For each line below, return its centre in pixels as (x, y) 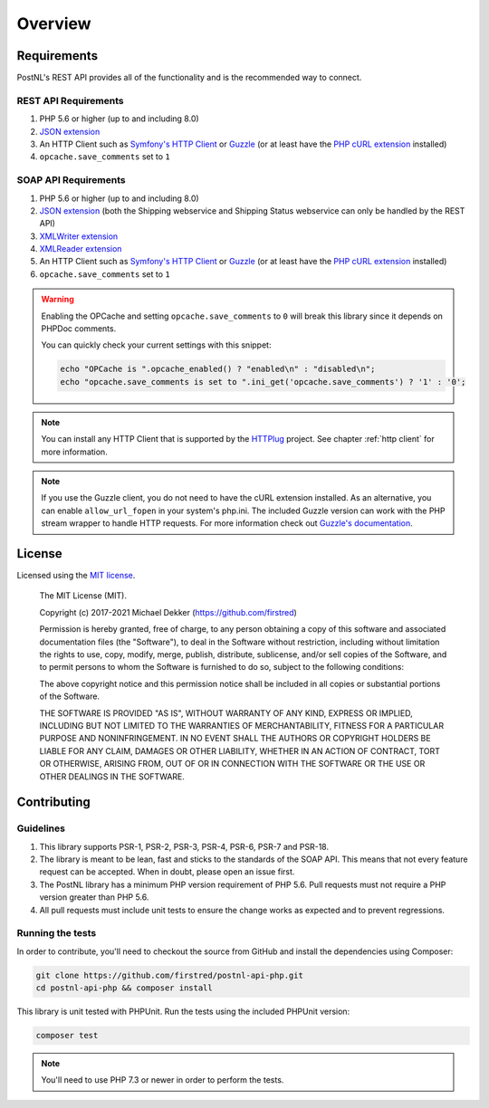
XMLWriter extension (79, 236)
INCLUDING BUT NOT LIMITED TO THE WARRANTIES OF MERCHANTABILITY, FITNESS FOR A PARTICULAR (241, 725)
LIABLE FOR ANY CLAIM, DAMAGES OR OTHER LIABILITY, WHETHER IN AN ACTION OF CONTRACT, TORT (240, 750)
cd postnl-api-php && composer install (124, 988)
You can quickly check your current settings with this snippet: (156, 345)
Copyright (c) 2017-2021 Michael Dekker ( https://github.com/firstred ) (168, 612)
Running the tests (57, 933)
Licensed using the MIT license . (76, 576)
